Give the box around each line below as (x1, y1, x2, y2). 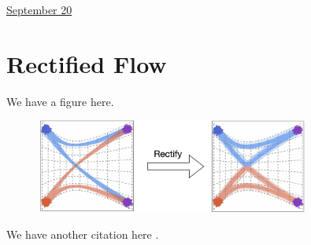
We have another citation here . (6, 226, 159, 243)
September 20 (6, 2, 72, 17)
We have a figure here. (6, 93, 114, 109)
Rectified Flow (6, 47, 167, 79)
